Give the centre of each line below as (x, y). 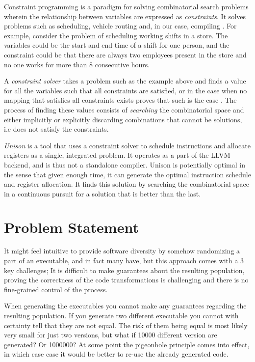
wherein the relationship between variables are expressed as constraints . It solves (125, 16)
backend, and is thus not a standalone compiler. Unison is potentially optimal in (125, 164)
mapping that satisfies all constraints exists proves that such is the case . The (120, 100)
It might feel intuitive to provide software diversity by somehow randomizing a (122, 251)
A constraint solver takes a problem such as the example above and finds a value (125, 81)
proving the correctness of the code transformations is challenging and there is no (126, 280)
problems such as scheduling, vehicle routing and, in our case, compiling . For (120, 26)
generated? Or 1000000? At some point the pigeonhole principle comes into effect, (127, 344)
